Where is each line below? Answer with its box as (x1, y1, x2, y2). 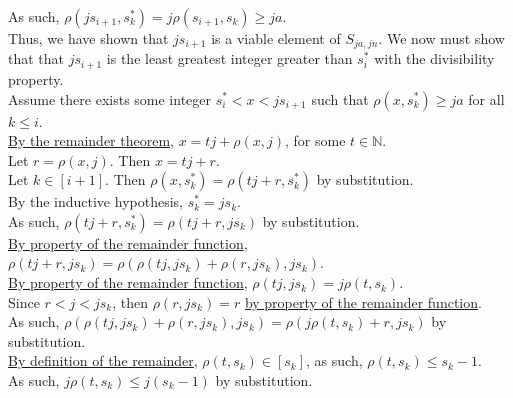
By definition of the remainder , (8, 350, 198, 371)
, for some (285, 130, 346, 151)
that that (8, 48, 65, 69)
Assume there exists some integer (8, 88, 212, 109)
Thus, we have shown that (8, 28, 169, 48)
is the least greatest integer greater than (106, 48, 353, 69)
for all (468, 88, 505, 109)
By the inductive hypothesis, (8, 191, 183, 212)
